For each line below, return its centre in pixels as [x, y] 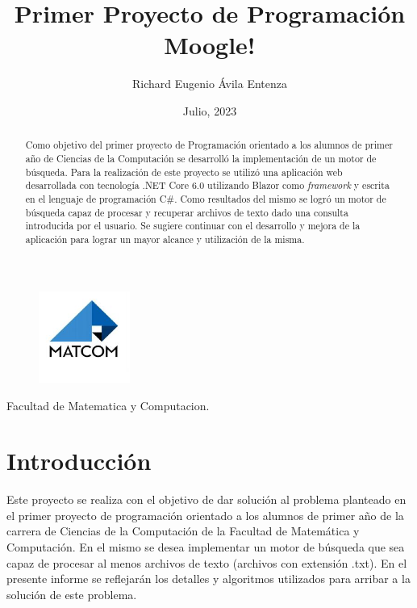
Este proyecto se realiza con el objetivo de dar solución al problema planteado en [206, 499]
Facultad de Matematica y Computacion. [108, 405]
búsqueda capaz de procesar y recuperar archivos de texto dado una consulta [187, 212]
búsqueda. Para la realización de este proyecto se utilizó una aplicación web [184, 172]
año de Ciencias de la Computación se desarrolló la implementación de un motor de [201, 158]
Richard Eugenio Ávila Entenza [210, 84]
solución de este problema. [72, 594]
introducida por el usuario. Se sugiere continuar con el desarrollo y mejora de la [193, 226]
